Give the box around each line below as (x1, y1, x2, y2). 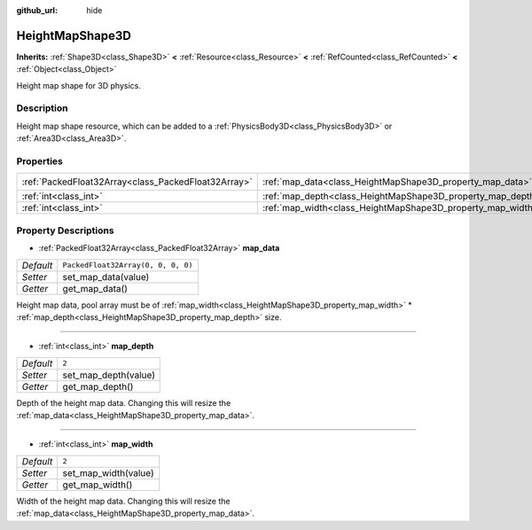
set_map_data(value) (62, 270, 150, 283)
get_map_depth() (62, 380, 134, 393)
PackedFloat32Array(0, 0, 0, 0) (62, 261, 193, 269)
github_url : (16, 5, 58, 15)
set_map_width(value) (62, 466, 154, 479)
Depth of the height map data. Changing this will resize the (16, 397, 231, 408)
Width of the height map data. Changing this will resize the (16, 495, 231, 506)
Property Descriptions (16, 224, 114, 237)
